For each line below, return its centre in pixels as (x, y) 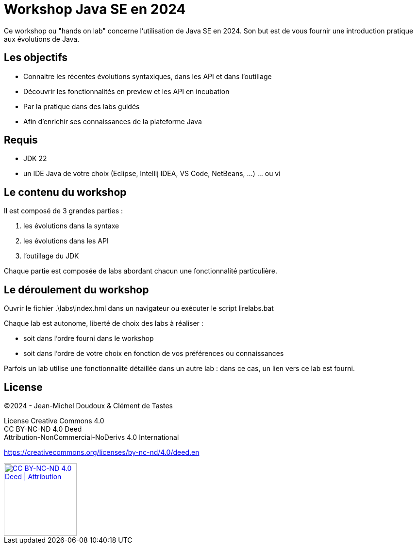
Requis (21, 140)
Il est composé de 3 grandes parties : (64, 211)
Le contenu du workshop (65, 192)
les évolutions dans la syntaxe (71, 226)
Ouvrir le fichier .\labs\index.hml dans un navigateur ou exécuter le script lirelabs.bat (139, 308)
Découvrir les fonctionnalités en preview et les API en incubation (126, 91)
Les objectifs (36, 58)
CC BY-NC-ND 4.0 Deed (43, 429)
